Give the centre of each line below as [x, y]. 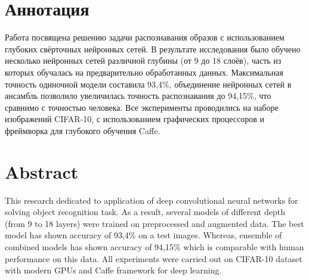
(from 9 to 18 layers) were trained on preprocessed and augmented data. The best [154, 223]
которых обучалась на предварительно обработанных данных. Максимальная [144, 72]
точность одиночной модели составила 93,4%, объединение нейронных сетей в [148, 84]
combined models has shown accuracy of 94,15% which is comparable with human [154, 246]
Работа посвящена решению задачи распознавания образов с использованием [145, 37]
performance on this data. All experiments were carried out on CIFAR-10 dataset [154, 258]
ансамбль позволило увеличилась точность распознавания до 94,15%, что [138, 96]
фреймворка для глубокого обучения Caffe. [83, 130]
